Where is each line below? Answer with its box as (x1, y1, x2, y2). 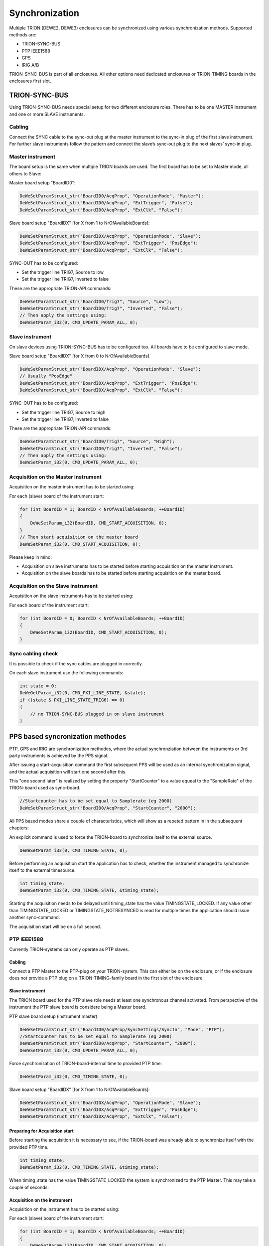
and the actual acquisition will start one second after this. (9, 769, 127, 775)
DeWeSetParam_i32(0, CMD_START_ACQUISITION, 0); (19, 541, 141, 547)
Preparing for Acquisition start (9, 1128, 74, 1134)
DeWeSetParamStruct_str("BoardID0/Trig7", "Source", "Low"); (19, 299, 172, 304)
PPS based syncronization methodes (9, 733, 127, 741)
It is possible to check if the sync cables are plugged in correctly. (9, 660, 143, 666)
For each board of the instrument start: (9, 602, 89, 608)
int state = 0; (19, 683, 57, 689)
